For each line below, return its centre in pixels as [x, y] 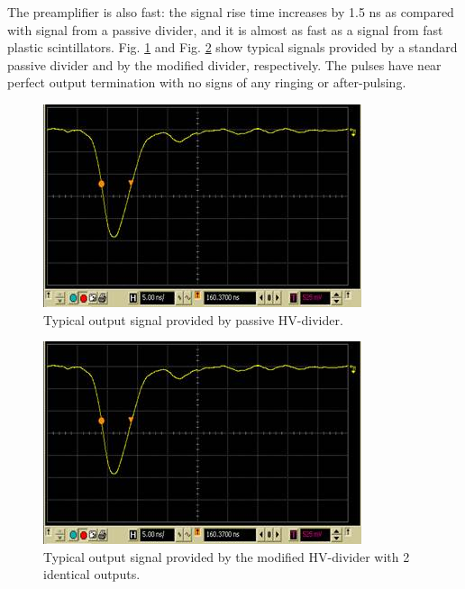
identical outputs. [92, 574]
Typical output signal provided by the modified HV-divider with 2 [227, 556]
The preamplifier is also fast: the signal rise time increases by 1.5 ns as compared [231, 12]
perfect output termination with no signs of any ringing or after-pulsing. [207, 82]
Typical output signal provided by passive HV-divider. [193, 319]
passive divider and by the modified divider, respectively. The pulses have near [224, 64]
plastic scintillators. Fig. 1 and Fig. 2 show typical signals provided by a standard [232, 47]
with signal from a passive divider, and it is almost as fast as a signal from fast [225, 29]
